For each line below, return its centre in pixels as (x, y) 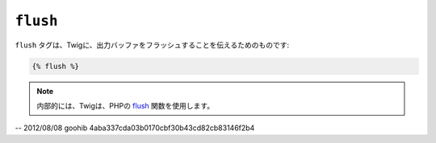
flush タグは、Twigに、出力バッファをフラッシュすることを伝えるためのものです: (152, 45)
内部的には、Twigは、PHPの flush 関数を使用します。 (125, 105)
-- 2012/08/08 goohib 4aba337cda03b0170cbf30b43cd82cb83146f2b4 (135, 128)
